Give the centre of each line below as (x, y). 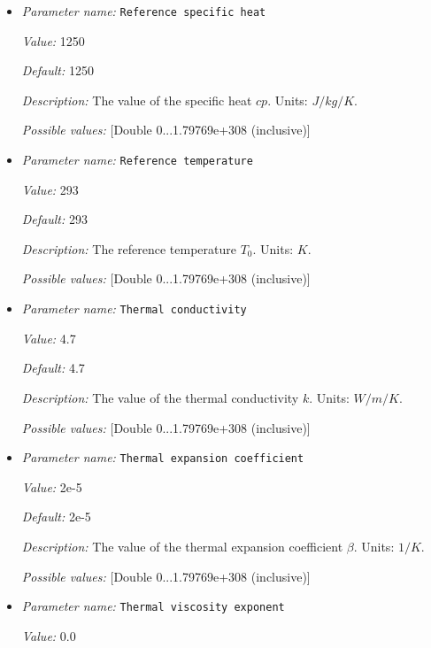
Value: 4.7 (49, 338)
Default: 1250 (58, 70)
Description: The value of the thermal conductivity (160, 397)
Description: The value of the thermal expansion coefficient (182, 546)
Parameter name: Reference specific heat (144, 11)
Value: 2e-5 (52, 486)
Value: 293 (50, 189)
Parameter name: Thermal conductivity (134, 309)
